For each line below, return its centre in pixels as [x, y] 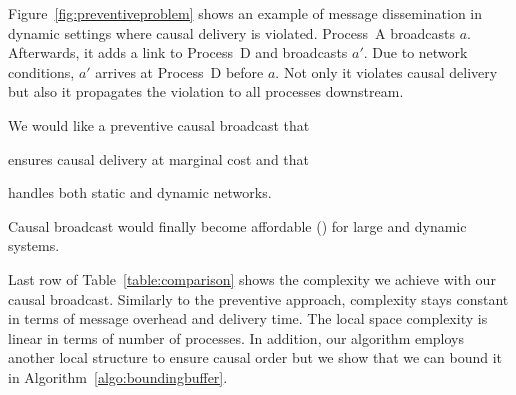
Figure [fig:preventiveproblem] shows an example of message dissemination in [245, 13]
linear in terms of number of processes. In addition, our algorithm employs [236, 337]
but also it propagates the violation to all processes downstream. [206, 91]
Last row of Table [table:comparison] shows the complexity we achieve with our [252, 278]
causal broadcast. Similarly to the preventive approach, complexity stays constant [258, 298]
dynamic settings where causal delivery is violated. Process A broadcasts [231, 32]
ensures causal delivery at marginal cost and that [159, 158]
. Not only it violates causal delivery [386, 71]
